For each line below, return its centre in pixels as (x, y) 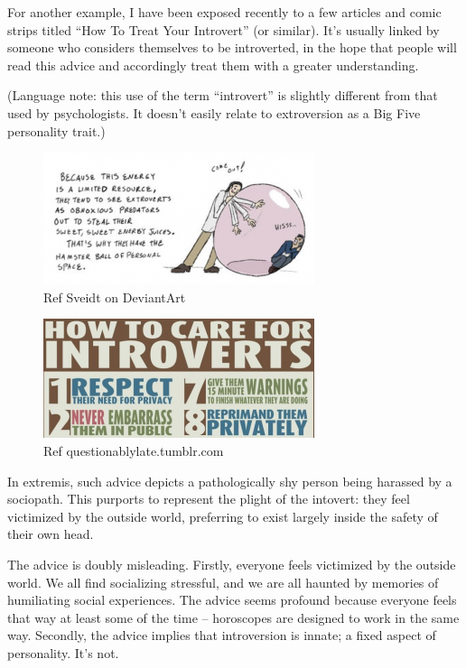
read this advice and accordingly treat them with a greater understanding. (213, 65)
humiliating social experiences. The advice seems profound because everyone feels (232, 600)
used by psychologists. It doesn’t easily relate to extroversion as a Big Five (214, 112)
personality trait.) (56, 130)
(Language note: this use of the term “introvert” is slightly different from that (223, 95)
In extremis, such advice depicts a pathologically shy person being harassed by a (230, 481)
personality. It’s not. (63, 652)
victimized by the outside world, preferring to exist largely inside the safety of (223, 516)
